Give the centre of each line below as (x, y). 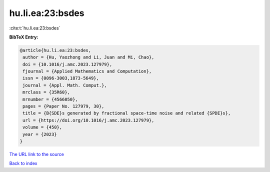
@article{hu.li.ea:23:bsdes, (55, 50)
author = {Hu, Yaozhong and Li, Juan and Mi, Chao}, (88, 57)
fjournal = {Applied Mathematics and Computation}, (87, 71)
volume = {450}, (42, 127)
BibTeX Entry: (24, 37)
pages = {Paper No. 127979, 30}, (63, 106)
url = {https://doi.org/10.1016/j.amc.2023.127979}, (88, 120)
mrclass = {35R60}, (46, 92)
